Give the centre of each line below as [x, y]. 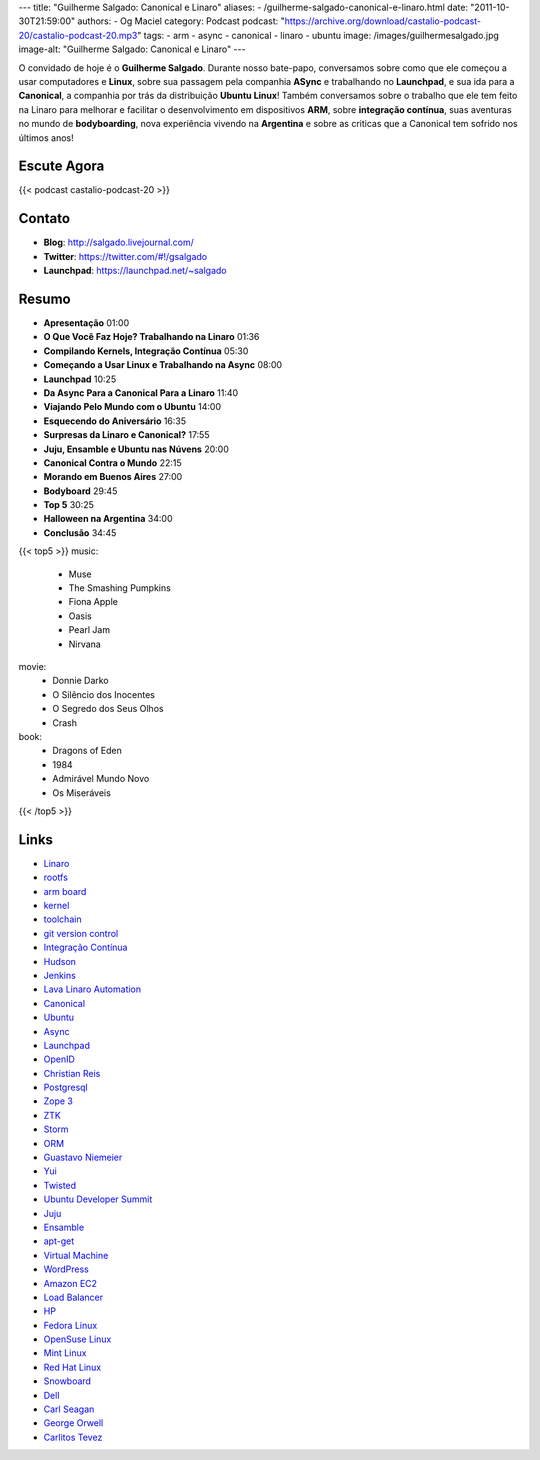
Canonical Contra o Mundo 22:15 [112, 462]
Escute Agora [61, 166]
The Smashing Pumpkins [120, 588]
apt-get [59, 1241]
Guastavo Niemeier [83, 1157]
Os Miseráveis [82, 792]
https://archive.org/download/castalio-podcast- [383, 21]
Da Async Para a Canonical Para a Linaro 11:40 [141, 392]
